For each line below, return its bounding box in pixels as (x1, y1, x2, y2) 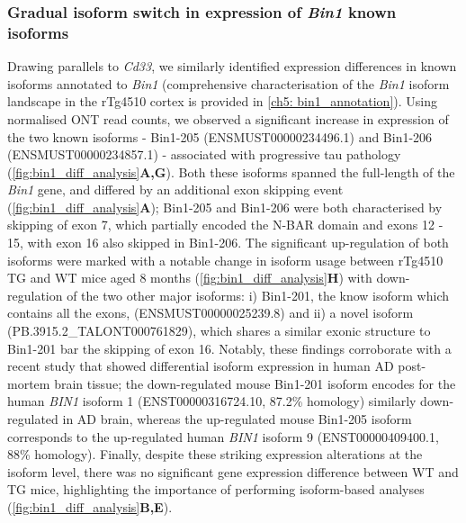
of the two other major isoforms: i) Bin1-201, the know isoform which (67, 285, 450, 304)
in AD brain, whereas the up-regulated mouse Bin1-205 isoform (62, 410, 412, 428)
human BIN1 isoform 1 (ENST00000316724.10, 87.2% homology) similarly (7, 392, 417, 410)
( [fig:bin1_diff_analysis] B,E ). (7, 497, 173, 516)
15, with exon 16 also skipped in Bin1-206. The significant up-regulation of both (7, 233, 449, 252)
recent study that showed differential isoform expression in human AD (7, 356, 394, 375)
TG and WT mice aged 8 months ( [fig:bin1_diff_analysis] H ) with (7, 268, 372, 287)
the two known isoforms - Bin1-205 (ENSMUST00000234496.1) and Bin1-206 (7, 127, 433, 146)
